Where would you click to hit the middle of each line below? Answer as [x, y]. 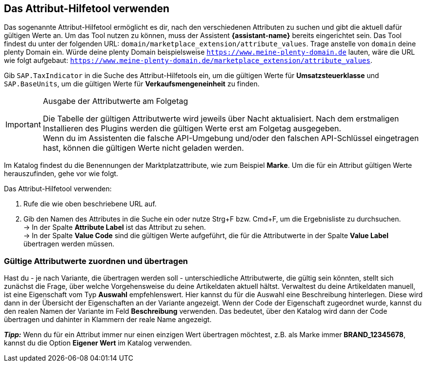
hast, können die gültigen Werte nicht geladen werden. [143, 148]
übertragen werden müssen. [69, 244]
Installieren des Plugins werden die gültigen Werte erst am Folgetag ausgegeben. [192, 129]
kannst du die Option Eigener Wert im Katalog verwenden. [98, 343]
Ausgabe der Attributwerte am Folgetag [115, 101]
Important [23, 125]
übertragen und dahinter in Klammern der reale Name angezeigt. [108, 320]
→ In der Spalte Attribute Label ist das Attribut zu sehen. [115, 227]
